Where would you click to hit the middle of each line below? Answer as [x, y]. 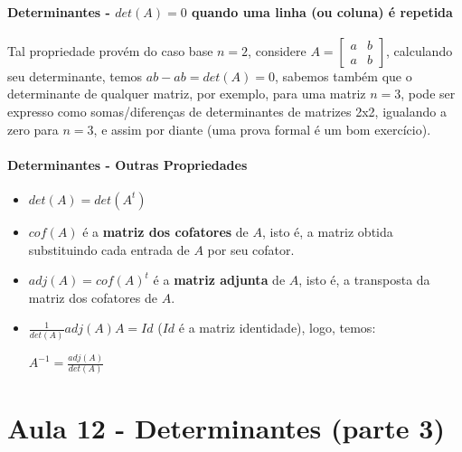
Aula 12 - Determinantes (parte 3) [226, 427]
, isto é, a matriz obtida [327, 231]
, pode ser [428, 94]
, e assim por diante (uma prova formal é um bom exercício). [262, 129]
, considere [277, 50]
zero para [33, 129]
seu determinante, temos [75, 75]
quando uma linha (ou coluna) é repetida [322, 11]
